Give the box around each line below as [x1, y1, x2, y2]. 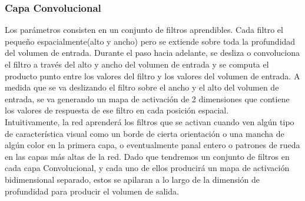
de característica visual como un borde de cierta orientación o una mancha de [5, 127, 284, 139]
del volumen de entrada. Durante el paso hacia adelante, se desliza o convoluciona [5, 46, 300, 59]
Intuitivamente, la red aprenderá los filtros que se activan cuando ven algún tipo [5, 115, 294, 128]
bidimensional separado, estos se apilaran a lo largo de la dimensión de [5, 173, 260, 185]
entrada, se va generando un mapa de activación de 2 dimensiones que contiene [5, 92, 290, 105]
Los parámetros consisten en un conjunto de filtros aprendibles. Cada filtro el [5, 24, 283, 36]
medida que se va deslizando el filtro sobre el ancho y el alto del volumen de [5, 81, 279, 93]
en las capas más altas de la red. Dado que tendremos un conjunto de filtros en [5, 150, 290, 162]
